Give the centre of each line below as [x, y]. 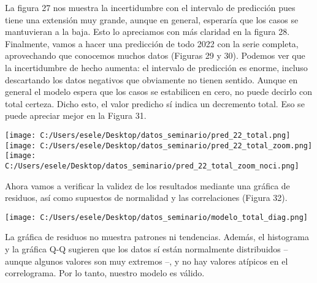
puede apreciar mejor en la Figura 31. [76, 115]
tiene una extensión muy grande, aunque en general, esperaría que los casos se [152, 19]
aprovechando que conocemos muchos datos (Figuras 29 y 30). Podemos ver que [155, 55]
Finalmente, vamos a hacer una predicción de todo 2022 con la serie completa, [152, 43]
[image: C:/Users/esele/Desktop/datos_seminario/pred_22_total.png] [148, 135]
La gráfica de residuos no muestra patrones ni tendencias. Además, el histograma [157, 237]
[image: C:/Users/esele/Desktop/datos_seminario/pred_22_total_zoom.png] [159, 145]
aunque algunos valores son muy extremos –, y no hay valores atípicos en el [147, 261]
